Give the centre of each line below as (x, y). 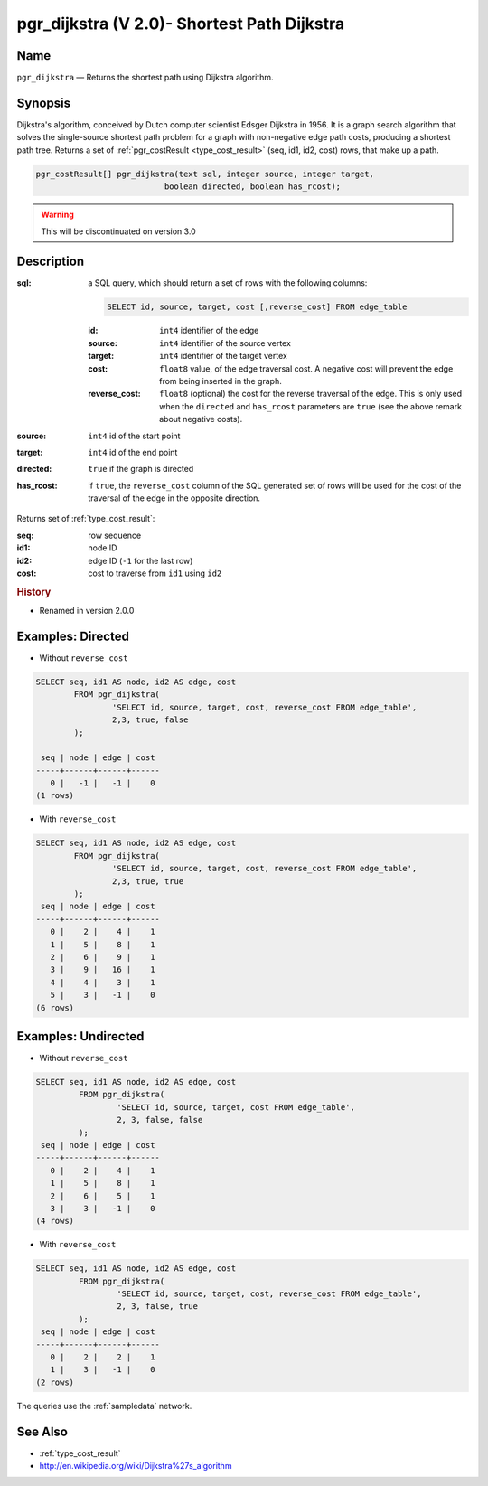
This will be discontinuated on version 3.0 (118, 231)
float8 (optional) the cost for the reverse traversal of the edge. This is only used (311, 394)
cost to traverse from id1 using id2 (155, 573)
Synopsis (44, 103)
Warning (57, 215)
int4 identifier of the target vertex (224, 356)
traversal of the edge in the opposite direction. (174, 498)
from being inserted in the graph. (221, 381)
